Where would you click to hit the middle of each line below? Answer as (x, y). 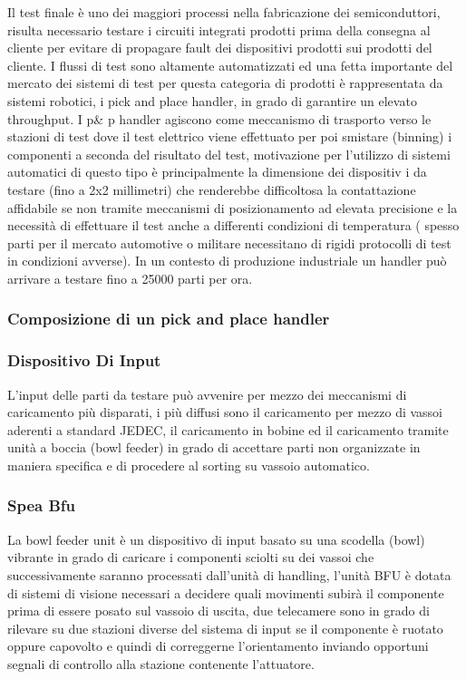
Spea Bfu (42, 505)
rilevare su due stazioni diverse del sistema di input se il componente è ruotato (225, 628)
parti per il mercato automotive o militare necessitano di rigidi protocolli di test (229, 242)
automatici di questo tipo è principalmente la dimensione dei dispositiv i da (217, 172)
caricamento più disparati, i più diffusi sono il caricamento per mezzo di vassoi (225, 412)
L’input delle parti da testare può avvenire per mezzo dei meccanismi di (207, 394)
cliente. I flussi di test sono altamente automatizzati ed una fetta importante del (230, 65)
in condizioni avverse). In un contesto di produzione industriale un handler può (227, 261)
